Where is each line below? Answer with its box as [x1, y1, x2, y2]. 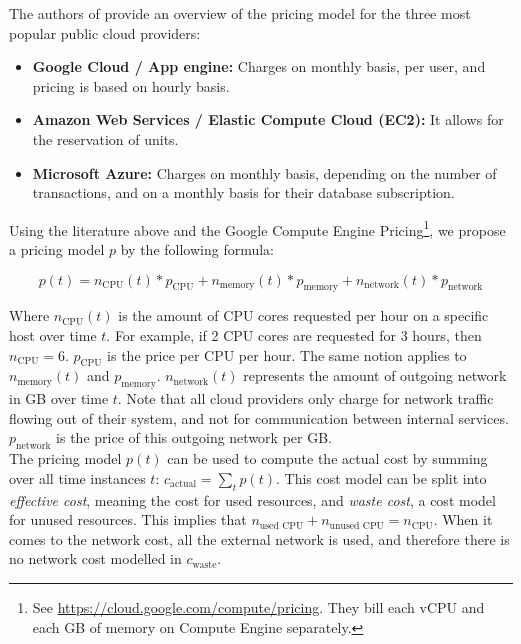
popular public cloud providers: [9, 22, 201, 43]
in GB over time [9, 388, 109, 409]
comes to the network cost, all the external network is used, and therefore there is [9, 528, 510, 549]
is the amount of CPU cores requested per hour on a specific [118, 305, 489, 326]
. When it [433, 509, 493, 530]
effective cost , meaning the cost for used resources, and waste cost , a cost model [9, 489, 496, 510]
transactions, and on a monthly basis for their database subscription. [32, 182, 455, 203]
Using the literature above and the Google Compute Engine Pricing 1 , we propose [9, 216, 506, 240]
